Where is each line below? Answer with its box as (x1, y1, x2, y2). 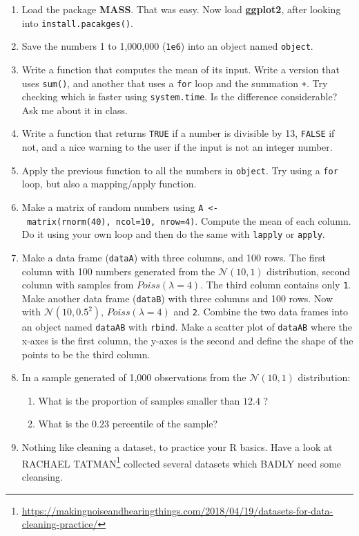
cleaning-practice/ (21, 517, 98, 531)
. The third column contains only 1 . (200, 277, 351, 292)
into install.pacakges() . (21, 15, 133, 30)
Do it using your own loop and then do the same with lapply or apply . (21, 227, 325, 241)
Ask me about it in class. (21, 102, 128, 117)
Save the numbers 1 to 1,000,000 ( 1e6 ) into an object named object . (21, 39, 313, 53)
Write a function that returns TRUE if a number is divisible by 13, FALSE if (21, 126, 335, 140)
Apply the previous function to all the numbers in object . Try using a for (21, 163, 338, 177)
